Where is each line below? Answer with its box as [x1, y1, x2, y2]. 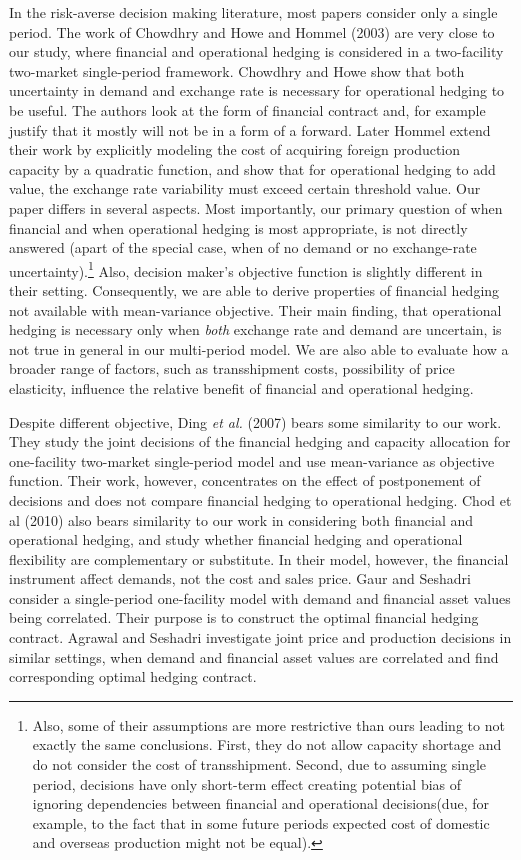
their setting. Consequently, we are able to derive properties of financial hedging [9, 279, 500, 300]
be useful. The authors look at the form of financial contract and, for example [9, 99, 486, 120]
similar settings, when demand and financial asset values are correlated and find [9, 646, 499, 667]
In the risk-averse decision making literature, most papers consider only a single [9, 2, 498, 22]
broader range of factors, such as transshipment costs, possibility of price [9, 358, 455, 379]
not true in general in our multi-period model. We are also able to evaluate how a [9, 338, 509, 359]
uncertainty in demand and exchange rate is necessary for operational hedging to [9, 80, 505, 101]
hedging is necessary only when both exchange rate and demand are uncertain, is [9, 319, 502, 340]
